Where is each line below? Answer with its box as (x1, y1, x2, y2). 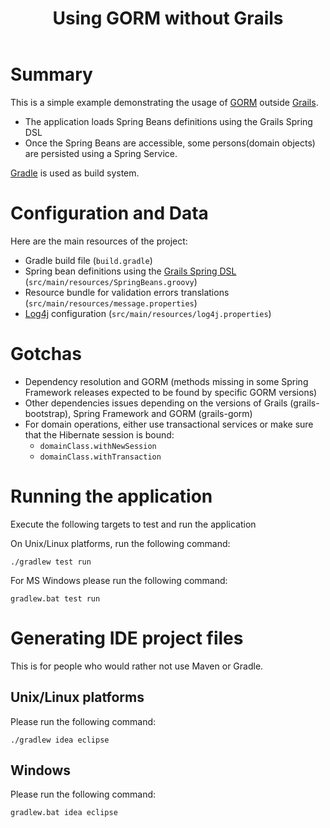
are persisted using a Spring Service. (24, 147, 178, 159)
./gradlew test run (10, 557, 92, 567)
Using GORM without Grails (52, 7, 284, 30)
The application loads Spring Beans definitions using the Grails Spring (24, 115, 313, 127)
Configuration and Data (10, 202, 209, 225)
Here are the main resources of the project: (10, 235, 188, 247)
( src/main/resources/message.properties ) (24, 297, 198, 309)
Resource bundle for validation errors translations (24, 286, 230, 298)
